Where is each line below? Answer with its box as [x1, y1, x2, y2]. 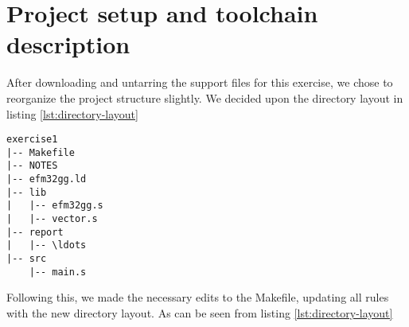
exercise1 [6, 134, 58, 146]
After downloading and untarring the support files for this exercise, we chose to [6, 74, 393, 91]
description [6, 28, 130, 60]
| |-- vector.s [6, 213, 98, 225]
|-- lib [6, 186, 47, 198]
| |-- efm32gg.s [6, 200, 103, 212]
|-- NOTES [6, 160, 58, 172]
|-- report [6, 226, 64, 238]
